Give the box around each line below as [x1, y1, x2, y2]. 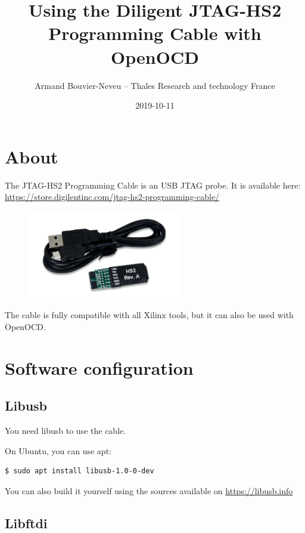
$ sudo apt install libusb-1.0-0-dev [5, 467, 154, 476]
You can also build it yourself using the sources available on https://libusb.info [5, 484, 293, 497]
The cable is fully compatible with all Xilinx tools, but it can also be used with [5, 309, 294, 321]
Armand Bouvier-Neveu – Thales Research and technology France [35, 79, 275, 91]
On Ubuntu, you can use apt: [5, 444, 111, 457]
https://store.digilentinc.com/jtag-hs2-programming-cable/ [5, 190, 220, 203]
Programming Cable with [48, 21, 262, 45]
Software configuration [5, 355, 194, 380]
